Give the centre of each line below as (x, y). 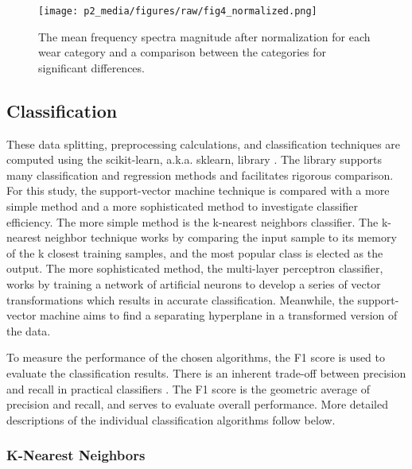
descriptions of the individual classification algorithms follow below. (171, 419)
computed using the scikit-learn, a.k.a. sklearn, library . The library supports (194, 159)
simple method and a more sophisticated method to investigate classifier (182, 206)
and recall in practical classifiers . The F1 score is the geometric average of (188, 388)
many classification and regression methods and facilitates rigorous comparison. (200, 174)
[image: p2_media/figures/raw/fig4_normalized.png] (178, 11)
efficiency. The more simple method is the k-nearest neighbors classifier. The (192, 221)
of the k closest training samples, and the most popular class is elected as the (195, 252)
